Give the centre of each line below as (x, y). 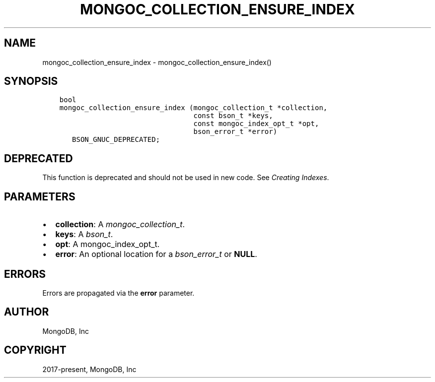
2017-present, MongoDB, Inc (89, 369)
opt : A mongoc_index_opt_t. (108, 244)
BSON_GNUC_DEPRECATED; (116, 140)
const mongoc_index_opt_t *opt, (256, 124)
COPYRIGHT (35, 350)
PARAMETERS (40, 196)
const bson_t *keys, (233, 116)
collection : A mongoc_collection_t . (120, 224)
